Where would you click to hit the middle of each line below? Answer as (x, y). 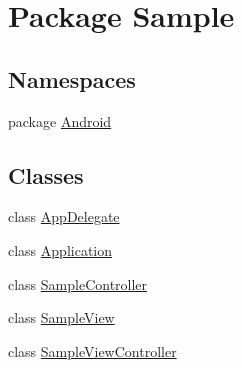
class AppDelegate (64, 216)
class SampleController (78, 283)
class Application (60, 249)
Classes (46, 174)
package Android (60, 120)
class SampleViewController (92, 350)
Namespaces (72, 78)
